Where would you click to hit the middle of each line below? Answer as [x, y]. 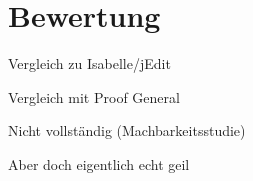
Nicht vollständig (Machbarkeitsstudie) [127, 130]
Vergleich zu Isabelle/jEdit [89, 63]
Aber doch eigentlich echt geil [99, 163]
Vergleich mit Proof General [94, 96]
